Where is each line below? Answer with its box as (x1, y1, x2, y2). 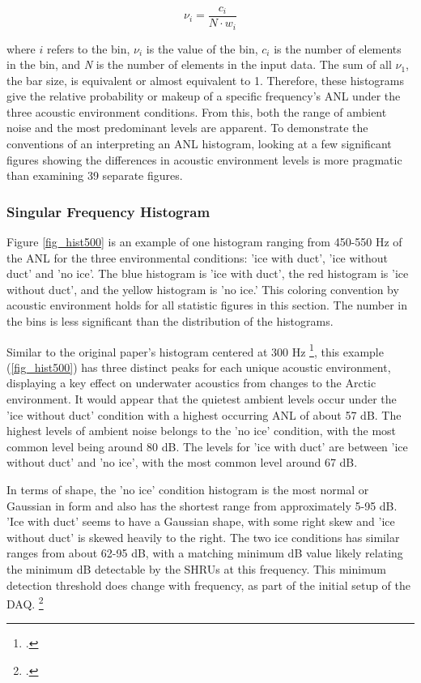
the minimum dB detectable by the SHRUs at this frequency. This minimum (6, 561, 386, 578)
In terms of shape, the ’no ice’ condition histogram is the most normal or (6, 481, 369, 498)
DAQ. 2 (6, 593, 44, 612)
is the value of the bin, (146, 40, 258, 57)
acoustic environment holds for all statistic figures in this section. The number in (6, 297, 407, 314)
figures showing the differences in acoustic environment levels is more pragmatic (6, 151, 402, 168)
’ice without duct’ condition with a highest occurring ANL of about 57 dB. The (6, 406, 402, 423)
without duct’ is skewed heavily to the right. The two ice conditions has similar (6, 528, 400, 545)
